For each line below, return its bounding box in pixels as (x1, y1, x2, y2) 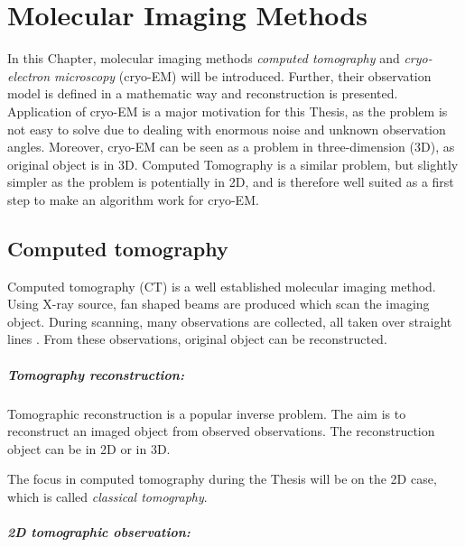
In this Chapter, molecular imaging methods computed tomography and (7, 49, 400, 68)
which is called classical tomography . (7, 487, 208, 505)
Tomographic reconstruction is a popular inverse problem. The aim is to (7, 403, 406, 422)
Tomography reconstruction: (7, 365, 184, 384)
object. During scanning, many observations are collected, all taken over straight (7, 311, 452, 330)
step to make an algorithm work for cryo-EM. (7, 190, 259, 209)
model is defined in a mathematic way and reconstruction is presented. (7, 84, 398, 103)
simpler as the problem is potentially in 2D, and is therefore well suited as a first (7, 172, 454, 191)
